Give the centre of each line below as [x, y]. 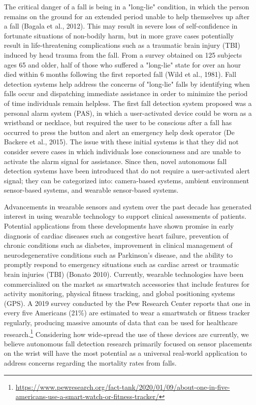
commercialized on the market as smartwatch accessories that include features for [127, 284]
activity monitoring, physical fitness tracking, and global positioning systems [120, 293]
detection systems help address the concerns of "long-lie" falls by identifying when [127, 84]
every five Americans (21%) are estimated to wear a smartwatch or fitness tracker [127, 313]
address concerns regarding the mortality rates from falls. [90, 363]
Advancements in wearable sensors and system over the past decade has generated [128, 206]
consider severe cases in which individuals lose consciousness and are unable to [122, 151]
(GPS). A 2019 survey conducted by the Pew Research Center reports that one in [127, 303]
